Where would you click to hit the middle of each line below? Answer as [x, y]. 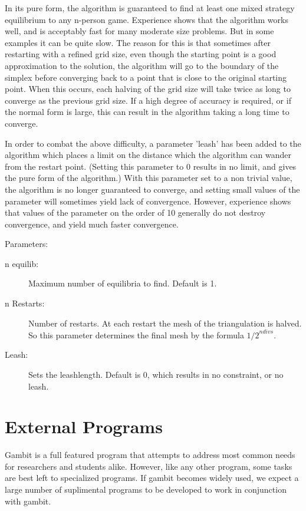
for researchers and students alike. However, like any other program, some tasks [149, 466]
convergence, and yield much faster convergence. [92, 224]
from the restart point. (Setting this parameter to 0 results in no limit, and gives [151, 166]
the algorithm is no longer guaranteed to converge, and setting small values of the [152, 189]
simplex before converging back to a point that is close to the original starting [146, 77]
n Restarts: [25, 303]
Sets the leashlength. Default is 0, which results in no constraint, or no [156, 374]
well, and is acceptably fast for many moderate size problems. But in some [139, 31]
